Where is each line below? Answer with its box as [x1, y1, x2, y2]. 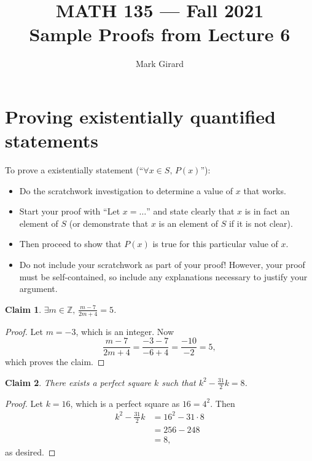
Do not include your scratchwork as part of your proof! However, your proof [19, 258, 305, 270]
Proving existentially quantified [5, 103, 276, 128]
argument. [19, 282, 58, 295]
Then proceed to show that [19, 237, 122, 250]
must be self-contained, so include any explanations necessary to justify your [19, 270, 308, 283]
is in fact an [244, 205, 290, 218]
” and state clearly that [146, 205, 235, 218]
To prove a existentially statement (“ [5, 164, 144, 176]
